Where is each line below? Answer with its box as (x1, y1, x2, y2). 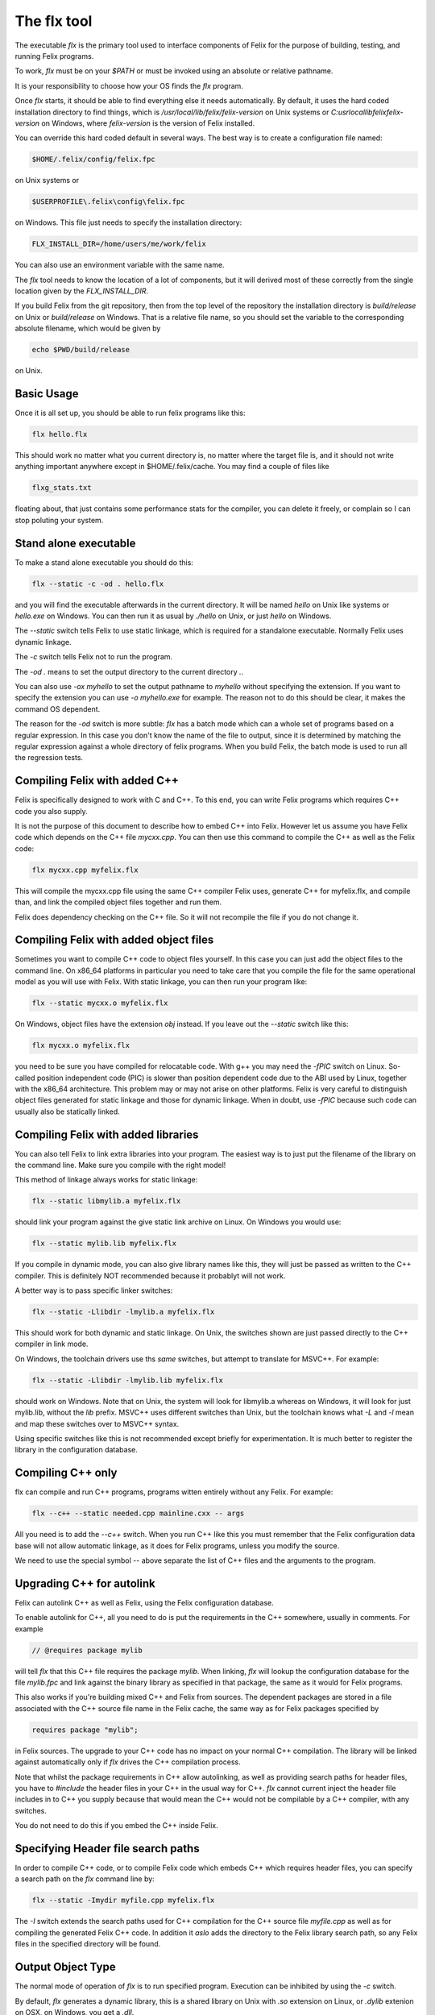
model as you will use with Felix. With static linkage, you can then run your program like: (14, 977, 308, 987)
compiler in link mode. (14, 1339, 89, 1349)
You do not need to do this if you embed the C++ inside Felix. (14, 1821, 218, 1830)
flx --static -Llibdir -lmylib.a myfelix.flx (31, 1307, 215, 1317)
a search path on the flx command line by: (14, 1874, 155, 1884)
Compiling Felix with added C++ (14, 774, 179, 787)
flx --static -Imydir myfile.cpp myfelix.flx (31, 1896, 215, 1905)
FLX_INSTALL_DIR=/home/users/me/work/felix (31, 239, 207, 249)
